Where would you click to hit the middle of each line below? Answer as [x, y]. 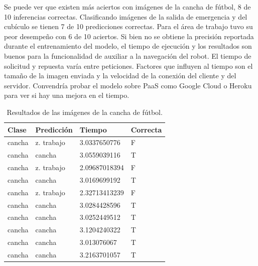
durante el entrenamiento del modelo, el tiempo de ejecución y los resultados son [128, 46]
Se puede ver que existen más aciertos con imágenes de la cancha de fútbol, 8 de [127, 7]
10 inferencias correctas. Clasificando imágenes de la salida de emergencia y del [126, 16]
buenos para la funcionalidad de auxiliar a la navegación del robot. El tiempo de [128, 55]
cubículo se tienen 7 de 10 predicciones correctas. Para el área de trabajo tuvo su [128, 26]
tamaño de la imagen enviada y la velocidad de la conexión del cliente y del [120, 76]
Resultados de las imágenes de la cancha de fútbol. [85, 112]
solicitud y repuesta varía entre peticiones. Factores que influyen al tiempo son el [128, 65]
